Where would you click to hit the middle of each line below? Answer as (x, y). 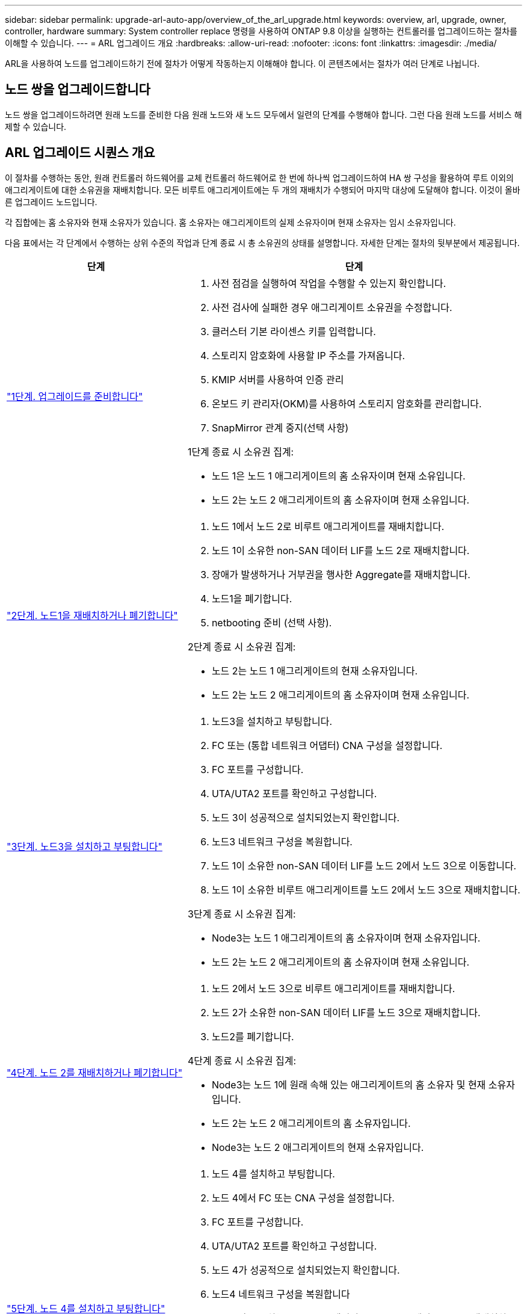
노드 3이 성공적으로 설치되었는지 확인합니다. (306, 817)
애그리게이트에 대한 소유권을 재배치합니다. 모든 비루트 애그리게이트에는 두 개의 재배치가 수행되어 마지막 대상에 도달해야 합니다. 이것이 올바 (263, 190)
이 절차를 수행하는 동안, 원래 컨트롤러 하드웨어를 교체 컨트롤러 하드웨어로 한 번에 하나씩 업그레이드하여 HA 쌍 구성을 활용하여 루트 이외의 (259, 177)
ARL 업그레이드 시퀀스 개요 (80, 153)
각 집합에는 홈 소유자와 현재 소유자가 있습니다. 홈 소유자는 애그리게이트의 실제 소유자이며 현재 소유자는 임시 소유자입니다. (230, 222)
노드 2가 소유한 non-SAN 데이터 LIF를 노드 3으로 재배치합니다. (346, 1012)
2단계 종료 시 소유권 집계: (242, 646)
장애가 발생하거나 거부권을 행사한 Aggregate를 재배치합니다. (341, 574)
